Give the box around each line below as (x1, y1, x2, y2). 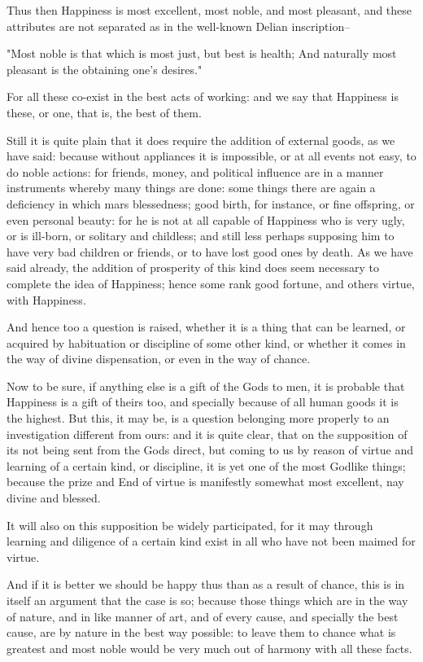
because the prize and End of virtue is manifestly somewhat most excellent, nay (7, 473, 404, 490)
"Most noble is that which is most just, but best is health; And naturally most (7, 45, 397, 62)
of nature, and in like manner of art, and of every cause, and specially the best (7, 607, 399, 625)
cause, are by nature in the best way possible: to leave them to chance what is (7, 624, 396, 641)
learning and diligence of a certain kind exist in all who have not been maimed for (7, 533, 416, 550)
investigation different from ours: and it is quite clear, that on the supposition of (7, 425, 408, 442)
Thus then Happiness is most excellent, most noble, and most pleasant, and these (7, 2, 412, 18)
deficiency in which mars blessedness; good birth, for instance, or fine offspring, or (7, 195, 415, 212)
